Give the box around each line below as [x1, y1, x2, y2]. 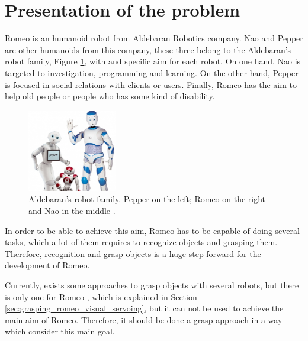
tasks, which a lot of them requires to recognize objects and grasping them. [5, 236, 278, 248]
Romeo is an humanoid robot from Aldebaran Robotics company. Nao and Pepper [5, 32, 303, 44]
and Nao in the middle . [28, 204, 115, 217]
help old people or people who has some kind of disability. [5, 90, 215, 102]
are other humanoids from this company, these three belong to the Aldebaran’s [5, 43, 291, 56]
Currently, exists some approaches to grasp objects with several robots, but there [5, 279, 299, 291]
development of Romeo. [5, 259, 90, 271]
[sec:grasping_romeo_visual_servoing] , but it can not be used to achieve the [5, 302, 284, 314]
